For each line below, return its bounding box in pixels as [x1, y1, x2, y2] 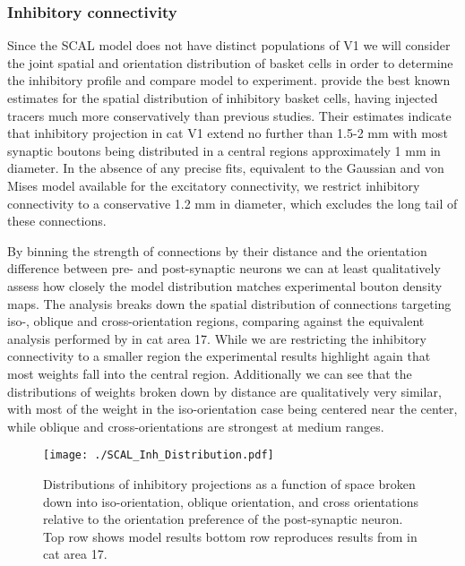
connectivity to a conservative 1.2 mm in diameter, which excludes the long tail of [7, 193, 458, 212]
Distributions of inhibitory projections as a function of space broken [43, 474, 416, 493]
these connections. [7, 211, 107, 230]
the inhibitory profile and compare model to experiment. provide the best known [7, 71, 451, 90]
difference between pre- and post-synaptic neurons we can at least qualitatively [7, 259, 441, 278]
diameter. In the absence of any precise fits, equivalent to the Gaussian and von [7, 159, 444, 177]
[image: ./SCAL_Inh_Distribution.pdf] [43, 449, 274, 462]
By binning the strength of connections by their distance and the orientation [7, 241, 427, 260]
